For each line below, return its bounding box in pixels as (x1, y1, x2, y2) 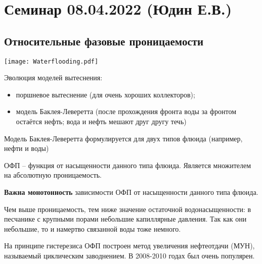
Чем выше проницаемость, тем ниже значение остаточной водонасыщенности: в (4, 203, 251, 214)
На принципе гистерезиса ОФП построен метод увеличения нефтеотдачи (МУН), (4, 240, 255, 251)
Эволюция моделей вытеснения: (4, 72, 103, 83)
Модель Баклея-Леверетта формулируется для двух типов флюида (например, (4, 133, 243, 143)
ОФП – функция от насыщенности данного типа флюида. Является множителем (4, 160, 251, 170)
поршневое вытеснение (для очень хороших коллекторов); (16, 89, 195, 99)
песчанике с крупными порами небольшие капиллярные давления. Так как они (4, 214, 247, 224)
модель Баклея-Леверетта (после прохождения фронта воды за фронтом (16, 106, 237, 117)
